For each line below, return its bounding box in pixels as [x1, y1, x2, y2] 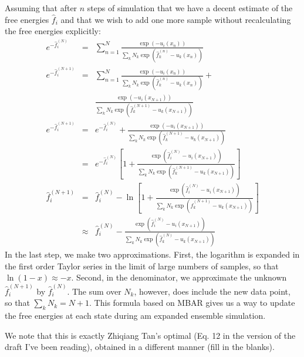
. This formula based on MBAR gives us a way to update [89, 296, 295, 309]
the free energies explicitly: [5, 25, 101, 37]
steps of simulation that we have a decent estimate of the [87, 2, 293, 14]
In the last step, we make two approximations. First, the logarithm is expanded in [5, 248, 300, 261]
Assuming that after [5, 2, 77, 14]
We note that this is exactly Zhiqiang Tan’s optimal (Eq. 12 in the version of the [5, 329, 296, 341]
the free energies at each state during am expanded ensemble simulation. [5, 309, 266, 322]
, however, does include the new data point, [134, 285, 291, 297]
